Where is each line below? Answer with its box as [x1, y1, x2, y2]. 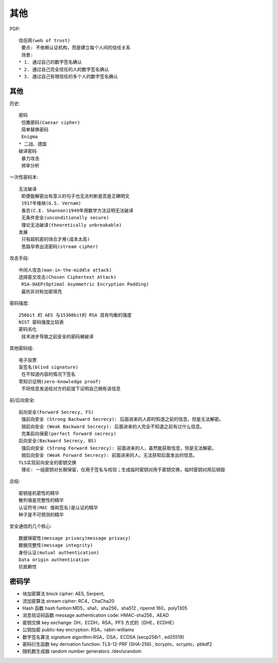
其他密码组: [9, 345, 34, 351]
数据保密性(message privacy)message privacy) [19, 535, 131, 541]
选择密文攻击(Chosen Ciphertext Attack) [19, 274, 117, 280]
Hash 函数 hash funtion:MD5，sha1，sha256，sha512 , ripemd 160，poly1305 [22, 605, 187, 611]
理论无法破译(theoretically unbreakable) [21, 222, 122, 228]
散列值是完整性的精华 [19, 497, 64, 504]
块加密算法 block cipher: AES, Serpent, [22, 590, 105, 597]
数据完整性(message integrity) [19, 543, 93, 548]
